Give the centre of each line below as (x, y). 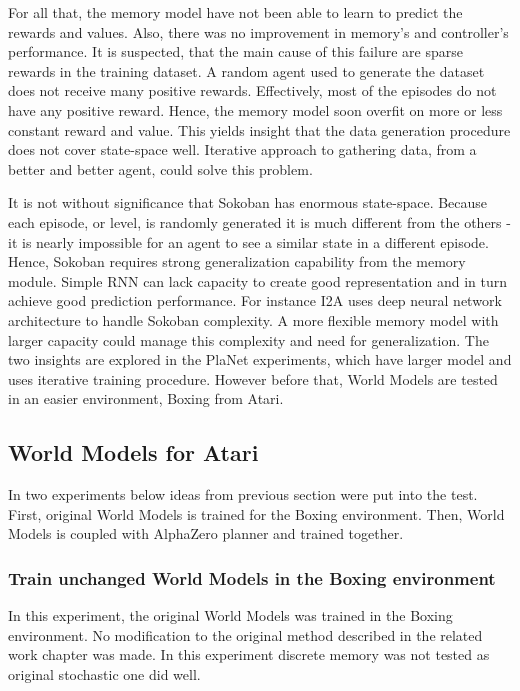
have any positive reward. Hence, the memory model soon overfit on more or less (255, 109)
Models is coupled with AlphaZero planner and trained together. (206, 533)
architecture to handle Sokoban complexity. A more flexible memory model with (253, 319)
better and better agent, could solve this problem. (160, 168)
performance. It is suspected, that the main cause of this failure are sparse (235, 51)
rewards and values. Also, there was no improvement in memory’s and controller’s (258, 31)
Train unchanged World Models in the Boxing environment (252, 577)
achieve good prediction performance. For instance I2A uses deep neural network (255, 300)
